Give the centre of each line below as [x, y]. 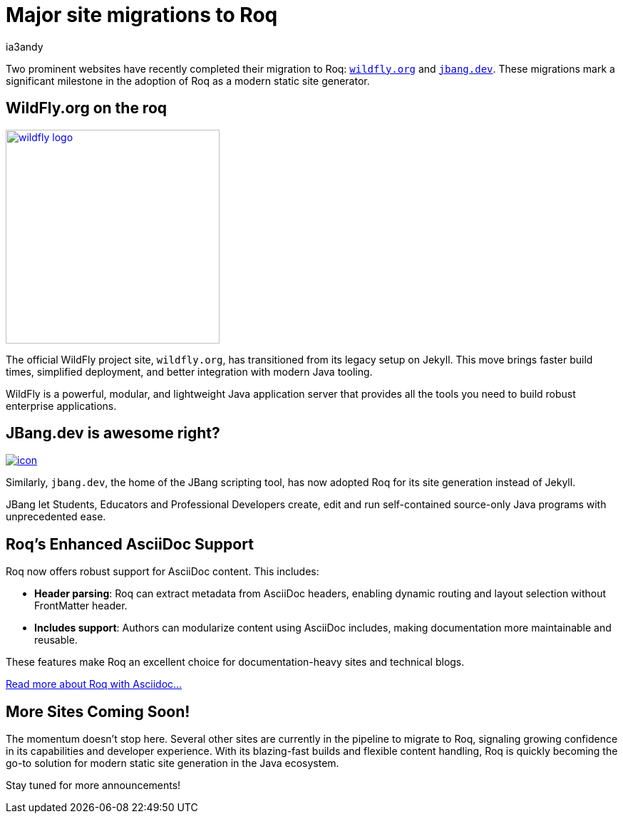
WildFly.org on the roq [87, 108]
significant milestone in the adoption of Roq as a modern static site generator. [188, 81]
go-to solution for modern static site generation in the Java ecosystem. [173, 763]
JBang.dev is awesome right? [113, 433]
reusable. [56, 640]
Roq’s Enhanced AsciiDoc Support [130, 544]
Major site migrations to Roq [142, 15]
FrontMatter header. [81, 606]
